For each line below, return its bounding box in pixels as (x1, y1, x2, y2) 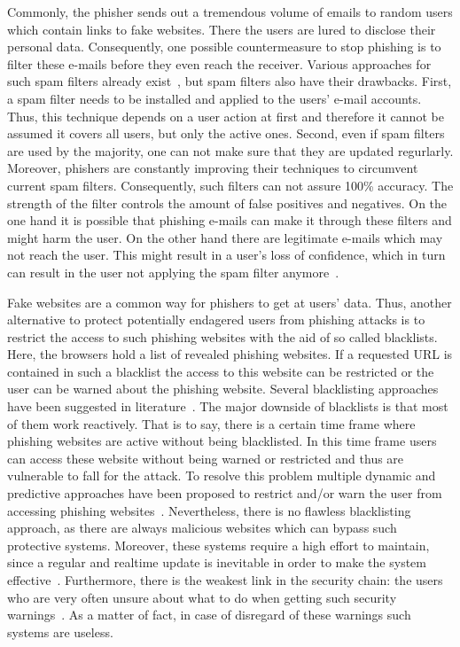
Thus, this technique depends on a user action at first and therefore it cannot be (7, 106, 444, 125)
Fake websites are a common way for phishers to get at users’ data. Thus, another (7, 292, 452, 311)
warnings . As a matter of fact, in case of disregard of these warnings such (7, 605, 411, 624)
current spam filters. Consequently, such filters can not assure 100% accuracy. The (7, 175, 454, 194)
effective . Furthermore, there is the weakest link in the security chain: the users (7, 571, 443, 589)
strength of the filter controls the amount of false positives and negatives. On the (7, 193, 448, 212)
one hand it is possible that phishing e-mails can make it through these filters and (7, 211, 452, 230)
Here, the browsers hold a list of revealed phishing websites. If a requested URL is (7, 345, 453, 363)
